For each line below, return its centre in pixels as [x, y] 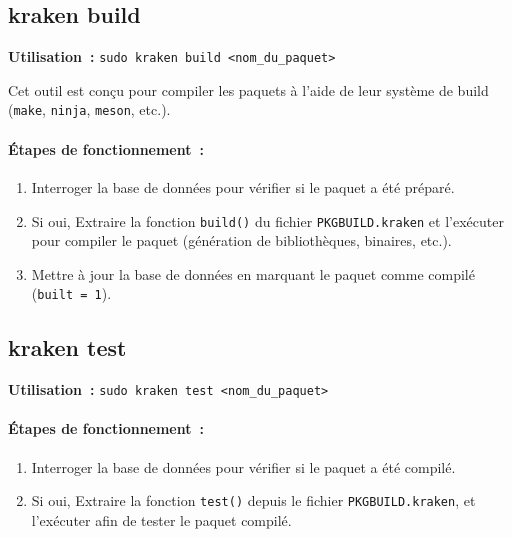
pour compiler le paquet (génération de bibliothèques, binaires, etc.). [241, 240]
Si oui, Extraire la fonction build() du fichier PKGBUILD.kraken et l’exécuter [267, 220]
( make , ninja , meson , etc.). [89, 109]
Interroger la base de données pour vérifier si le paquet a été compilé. [243, 466]
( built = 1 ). [71, 293]
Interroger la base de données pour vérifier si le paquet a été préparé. [243, 186]
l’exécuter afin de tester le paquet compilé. [161, 519]
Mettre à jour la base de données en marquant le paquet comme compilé [253, 273]
